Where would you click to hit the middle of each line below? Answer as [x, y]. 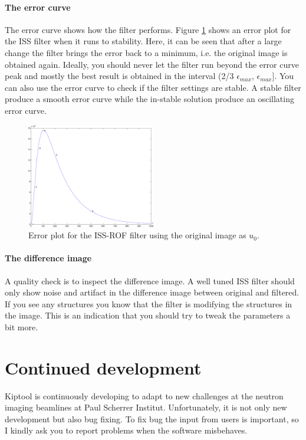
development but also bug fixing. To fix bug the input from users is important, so [152, 418]
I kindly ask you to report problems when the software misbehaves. [126, 430]
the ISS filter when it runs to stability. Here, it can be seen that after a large [143, 41]
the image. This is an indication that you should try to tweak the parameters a [148, 315]
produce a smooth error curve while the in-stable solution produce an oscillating [149, 99]
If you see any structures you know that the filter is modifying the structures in [149, 303]
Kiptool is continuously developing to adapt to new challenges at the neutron [144, 395]
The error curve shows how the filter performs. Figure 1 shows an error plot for [148, 29]
